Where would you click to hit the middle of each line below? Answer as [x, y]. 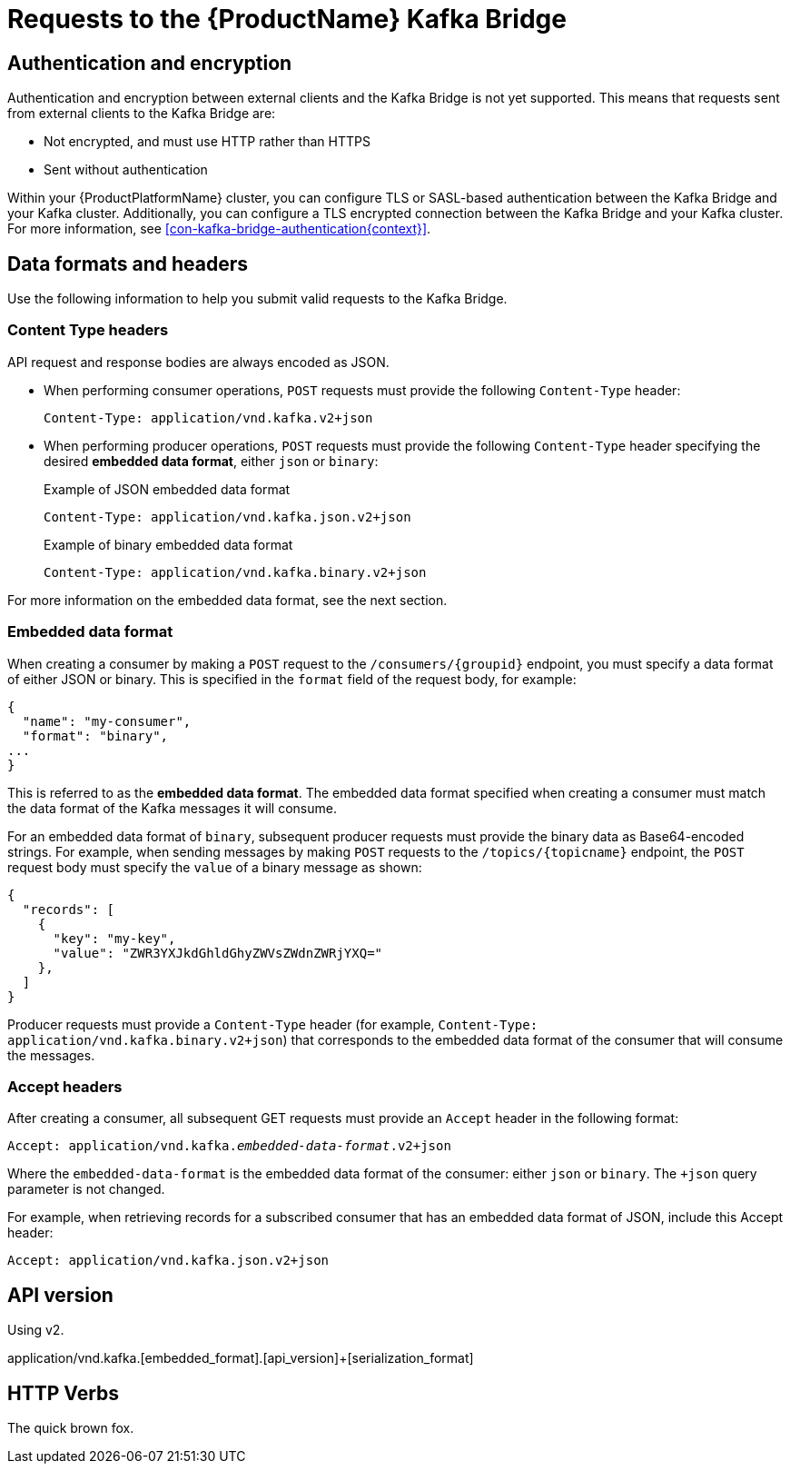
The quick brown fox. [71, 1427]
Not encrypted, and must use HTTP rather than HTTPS [207, 142]
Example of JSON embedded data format [167, 489]
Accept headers [65, 1086]
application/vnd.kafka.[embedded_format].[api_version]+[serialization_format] [241, 1358]
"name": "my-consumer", [107, 721]
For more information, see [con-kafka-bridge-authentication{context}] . [219, 229]
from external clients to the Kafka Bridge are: [142, 114]
